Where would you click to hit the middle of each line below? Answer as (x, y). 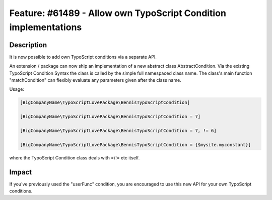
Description (28, 45)
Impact (21, 172)
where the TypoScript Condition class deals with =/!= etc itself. (75, 157)
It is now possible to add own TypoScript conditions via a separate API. (83, 57)
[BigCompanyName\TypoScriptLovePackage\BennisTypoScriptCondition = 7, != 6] (118, 131)
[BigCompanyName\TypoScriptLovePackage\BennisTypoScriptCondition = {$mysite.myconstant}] (135, 145)
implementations (46, 27)
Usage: (17, 89)
